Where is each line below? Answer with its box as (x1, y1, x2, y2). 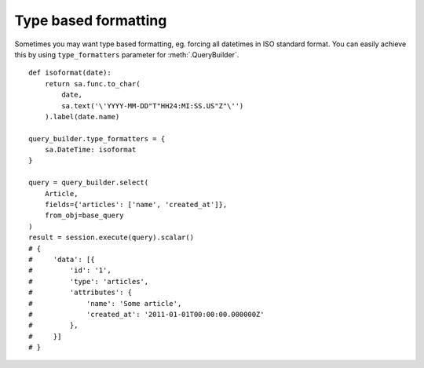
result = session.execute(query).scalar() (28, 233, 195, 242)
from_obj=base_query (44, 211, 124, 220)
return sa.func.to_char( (44, 79, 141, 88)
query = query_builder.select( (28, 178, 149, 188)
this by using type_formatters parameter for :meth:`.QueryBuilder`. (14, 49, 239, 59)
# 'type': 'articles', (28, 277, 149, 286)
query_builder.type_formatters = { (28, 134, 166, 143)
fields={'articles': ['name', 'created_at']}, (44, 200, 228, 210)
